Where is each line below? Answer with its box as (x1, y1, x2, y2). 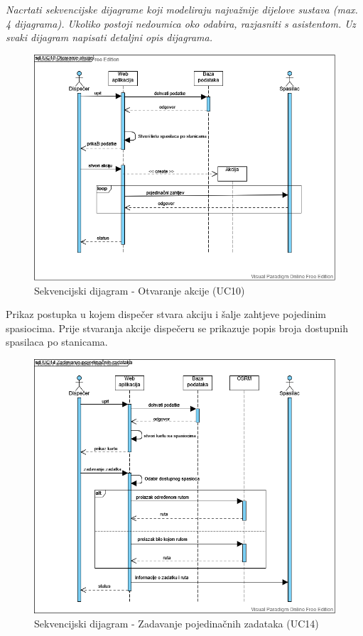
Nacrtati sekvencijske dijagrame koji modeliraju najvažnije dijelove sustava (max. (6, 2, 358, 16)
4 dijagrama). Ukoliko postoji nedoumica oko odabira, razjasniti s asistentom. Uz (6, 16, 356, 31)
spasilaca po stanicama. (6, 334, 108, 349)
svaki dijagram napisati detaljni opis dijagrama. (6, 30, 212, 45)
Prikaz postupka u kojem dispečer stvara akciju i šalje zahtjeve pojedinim (6, 307, 326, 322)
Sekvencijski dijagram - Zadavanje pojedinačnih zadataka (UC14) (34, 615, 319, 630)
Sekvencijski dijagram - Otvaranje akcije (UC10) (34, 283, 245, 297)
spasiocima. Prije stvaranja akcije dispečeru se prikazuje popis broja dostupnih (6, 320, 349, 335)
